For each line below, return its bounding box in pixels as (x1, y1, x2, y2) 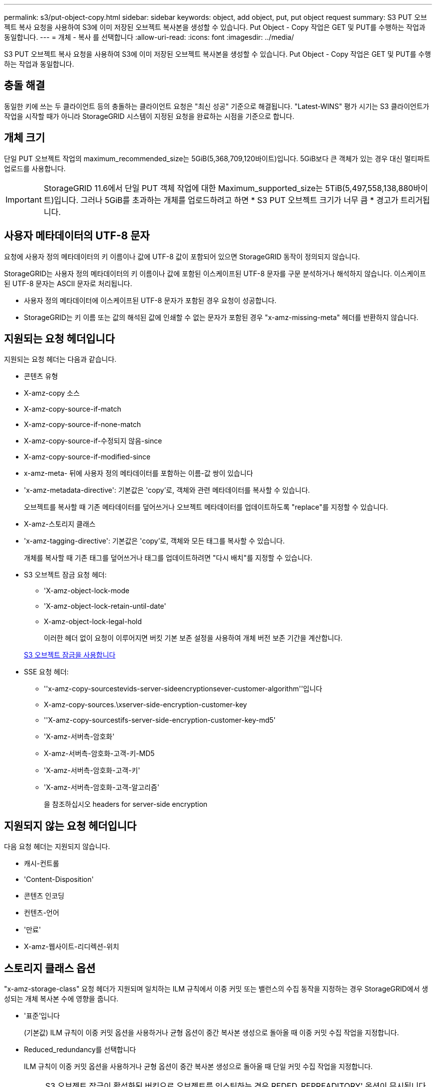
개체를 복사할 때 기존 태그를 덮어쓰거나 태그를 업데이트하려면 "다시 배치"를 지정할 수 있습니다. (24, 553, 313, 562)
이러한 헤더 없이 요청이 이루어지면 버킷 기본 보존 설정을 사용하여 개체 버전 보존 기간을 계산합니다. (44, 634, 343, 643)
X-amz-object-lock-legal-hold (44, 617, 142, 626)
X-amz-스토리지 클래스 (24, 520, 96, 529)
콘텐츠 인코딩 (24, 891, 65, 900)
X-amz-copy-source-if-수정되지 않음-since (24, 436, 162, 445)
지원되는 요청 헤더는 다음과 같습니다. (4, 355, 116, 364)
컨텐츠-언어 (24, 908, 59, 917)
